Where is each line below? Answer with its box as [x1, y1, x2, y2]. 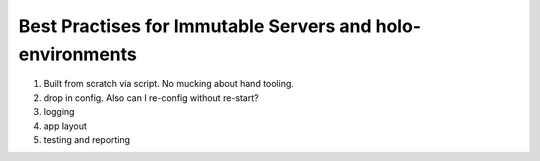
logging [43, 106, 75, 118]
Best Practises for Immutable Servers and [18, 15, 372, 37]
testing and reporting [43, 133, 130, 145]
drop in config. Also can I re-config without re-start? [43, 91, 259, 104]
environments [18, 43, 137, 65]
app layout [43, 120, 87, 132]
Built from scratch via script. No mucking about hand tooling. [43, 78, 295, 90]
